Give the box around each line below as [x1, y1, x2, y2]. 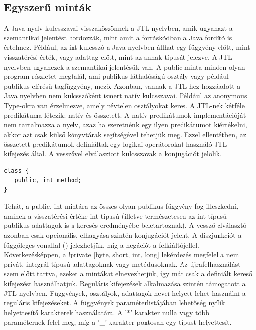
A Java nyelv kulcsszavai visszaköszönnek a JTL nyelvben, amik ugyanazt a [4, 23, 233, 33]
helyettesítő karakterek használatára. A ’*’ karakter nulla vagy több [4, 307, 210, 317]
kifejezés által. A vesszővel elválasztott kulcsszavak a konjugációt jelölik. [4, 148, 222, 158]
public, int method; [14, 177, 82, 184]
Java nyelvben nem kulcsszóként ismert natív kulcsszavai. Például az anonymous [4, 90, 247, 101]
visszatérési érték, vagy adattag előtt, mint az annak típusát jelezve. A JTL [4, 51, 232, 62]
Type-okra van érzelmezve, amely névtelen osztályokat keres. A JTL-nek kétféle [4, 100, 245, 110]
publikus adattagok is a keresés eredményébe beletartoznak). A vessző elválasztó [4, 220, 247, 230]
